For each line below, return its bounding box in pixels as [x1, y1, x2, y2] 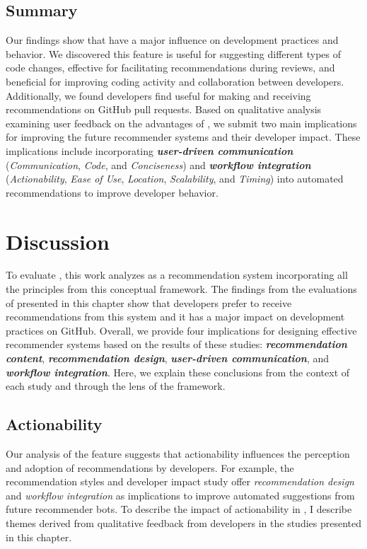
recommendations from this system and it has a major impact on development [6, 309, 345, 324]
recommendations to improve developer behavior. [6, 185, 219, 200]
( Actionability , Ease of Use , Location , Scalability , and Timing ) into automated [6, 171, 344, 186]
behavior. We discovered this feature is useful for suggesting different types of [6, 46, 342, 61]
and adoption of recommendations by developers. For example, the [6, 460, 294, 475]
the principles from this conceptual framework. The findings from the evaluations [6, 282, 357, 296]
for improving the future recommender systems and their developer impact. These [6, 129, 361, 144]
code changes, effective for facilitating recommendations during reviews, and [6, 60, 335, 75]
